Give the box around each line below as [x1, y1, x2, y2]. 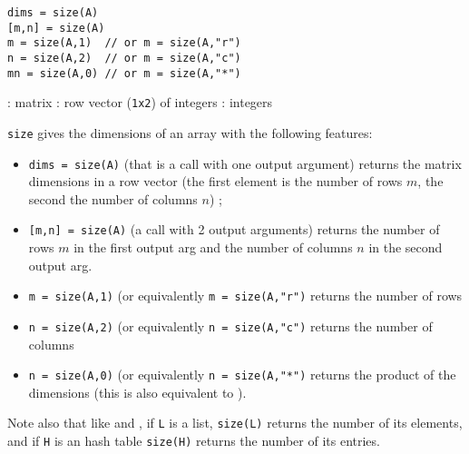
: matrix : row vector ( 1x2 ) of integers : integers [7, 93, 273, 112]
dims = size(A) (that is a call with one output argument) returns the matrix [28, 153, 462, 173]
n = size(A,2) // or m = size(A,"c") [7, 51, 241, 64]
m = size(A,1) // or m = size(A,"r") [7, 36, 241, 50]
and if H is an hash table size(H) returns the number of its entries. [7, 431, 380, 450]
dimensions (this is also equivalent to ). [28, 382, 247, 401]
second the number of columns [28, 189, 198, 208]
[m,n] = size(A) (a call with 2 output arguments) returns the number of [28, 220, 440, 239]
